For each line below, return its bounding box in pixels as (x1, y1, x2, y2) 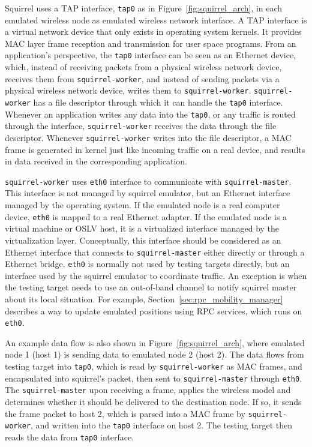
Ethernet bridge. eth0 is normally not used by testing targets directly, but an (5, 257, 290, 270)
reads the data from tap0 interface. (5, 430, 134, 443)
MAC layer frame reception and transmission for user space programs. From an (5, 37, 296, 49)
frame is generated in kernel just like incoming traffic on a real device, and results (5, 143, 305, 155)
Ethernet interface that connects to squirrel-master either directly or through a (5, 245, 305, 258)
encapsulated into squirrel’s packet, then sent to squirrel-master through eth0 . (5, 371, 302, 384)
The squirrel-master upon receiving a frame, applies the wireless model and (5, 383, 291, 396)
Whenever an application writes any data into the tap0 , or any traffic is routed (5, 107, 296, 120)
